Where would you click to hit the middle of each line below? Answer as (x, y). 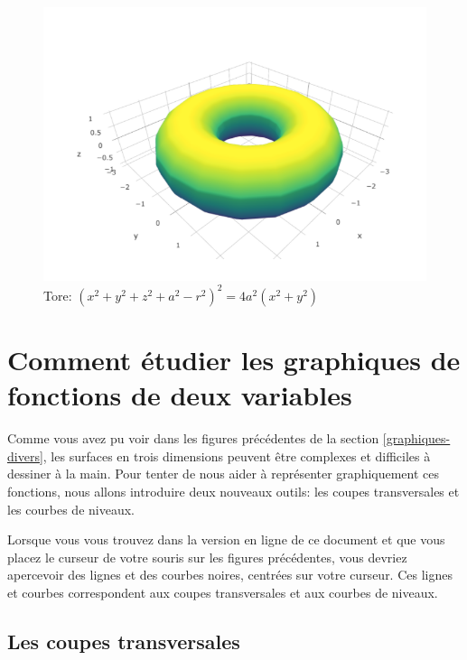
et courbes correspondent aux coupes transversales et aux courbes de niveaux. (223, 592)
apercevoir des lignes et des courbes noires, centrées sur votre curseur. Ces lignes (230, 575)
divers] (25, 455)
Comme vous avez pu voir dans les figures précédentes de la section (193, 438)
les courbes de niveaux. (71, 509)
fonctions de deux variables (180, 395)
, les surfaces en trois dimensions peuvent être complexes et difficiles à (237, 455)
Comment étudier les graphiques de (234, 360)
